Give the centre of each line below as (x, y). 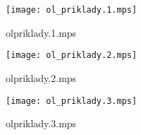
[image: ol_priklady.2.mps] (72, 55)
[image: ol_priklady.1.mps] (72, 10)
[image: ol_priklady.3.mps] (72, 101)
